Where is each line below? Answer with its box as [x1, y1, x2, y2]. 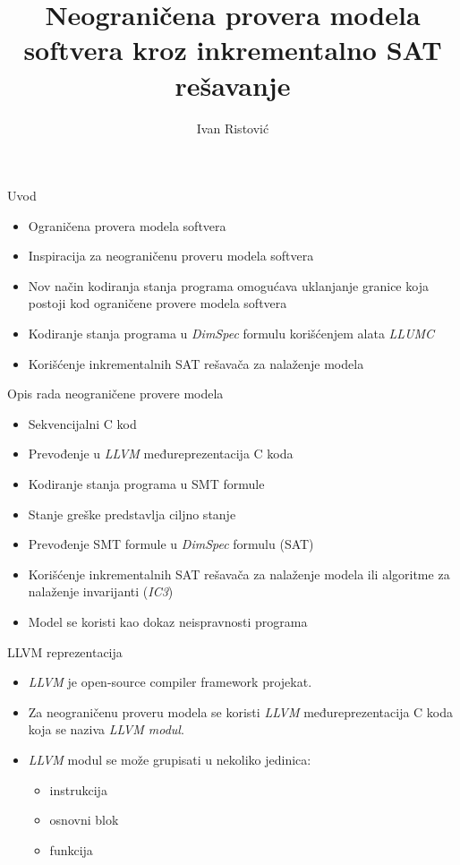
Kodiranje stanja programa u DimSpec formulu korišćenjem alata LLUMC [28, 324, 435, 343]
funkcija [49, 840, 93, 859]
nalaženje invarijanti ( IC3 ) [28, 582, 174, 601]
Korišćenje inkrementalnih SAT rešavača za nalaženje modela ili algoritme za [28, 564, 450, 583]
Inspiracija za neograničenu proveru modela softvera [28, 246, 314, 265]
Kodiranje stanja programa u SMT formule [28, 475, 265, 493]
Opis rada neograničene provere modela [7, 384, 224, 403]
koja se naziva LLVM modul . [28, 720, 184, 739]
